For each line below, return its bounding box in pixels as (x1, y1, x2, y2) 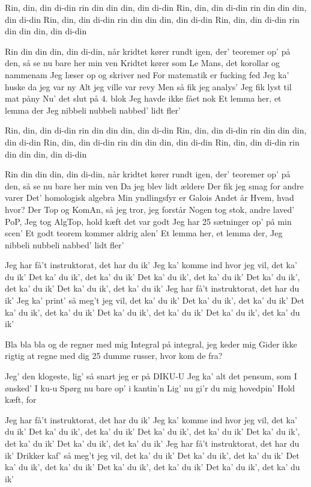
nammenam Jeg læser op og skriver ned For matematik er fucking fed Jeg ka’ (5, 68, 289, 81)
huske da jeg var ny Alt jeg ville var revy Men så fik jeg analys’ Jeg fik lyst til (5, 80, 292, 93)
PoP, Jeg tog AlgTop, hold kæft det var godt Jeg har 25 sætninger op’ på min (5, 215, 292, 227)
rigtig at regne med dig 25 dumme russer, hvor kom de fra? (5, 349, 223, 362)
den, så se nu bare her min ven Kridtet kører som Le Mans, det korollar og (5, 57, 280, 69)
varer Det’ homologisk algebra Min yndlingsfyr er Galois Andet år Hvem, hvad (5, 191, 294, 204)
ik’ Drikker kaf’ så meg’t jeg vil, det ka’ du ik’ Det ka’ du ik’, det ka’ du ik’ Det (5, 449, 300, 461)
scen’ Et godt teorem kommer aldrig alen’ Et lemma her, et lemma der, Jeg (5, 227, 283, 239)
